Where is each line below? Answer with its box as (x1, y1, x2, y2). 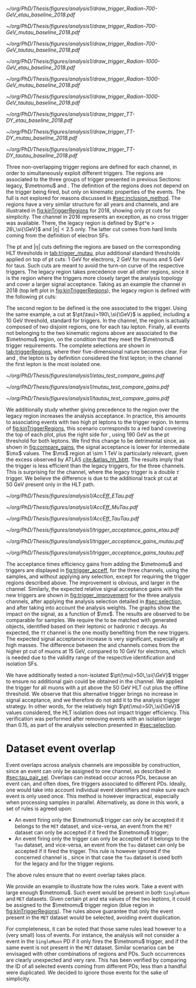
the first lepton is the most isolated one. (6, 361, 102, 367)
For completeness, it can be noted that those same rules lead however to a (6, 925, 186, 932)
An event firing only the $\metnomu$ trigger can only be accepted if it (14, 816, 184, 823)
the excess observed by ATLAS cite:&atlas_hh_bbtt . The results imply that (6, 456, 184, 463)
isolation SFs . (6, 660, 39, 667)
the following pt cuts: (6, 293, 57, 300)
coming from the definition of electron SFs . (6, 232, 110, 239)
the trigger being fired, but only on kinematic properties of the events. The (6, 188, 185, 195)
